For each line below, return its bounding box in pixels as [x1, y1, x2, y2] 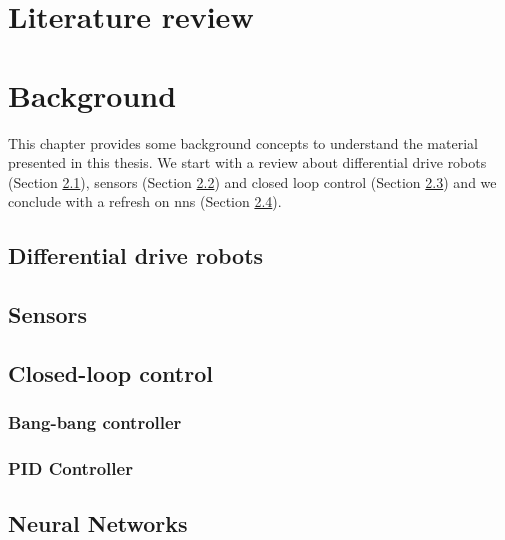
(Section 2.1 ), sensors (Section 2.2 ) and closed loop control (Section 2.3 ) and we [8, 171, 497, 192]
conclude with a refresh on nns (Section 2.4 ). [8, 191, 282, 212]
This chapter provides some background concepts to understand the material [8, 132, 478, 153]
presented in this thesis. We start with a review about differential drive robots [8, 152, 487, 173]
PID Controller [8, 455, 133, 480]
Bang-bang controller [8, 410, 182, 435]
